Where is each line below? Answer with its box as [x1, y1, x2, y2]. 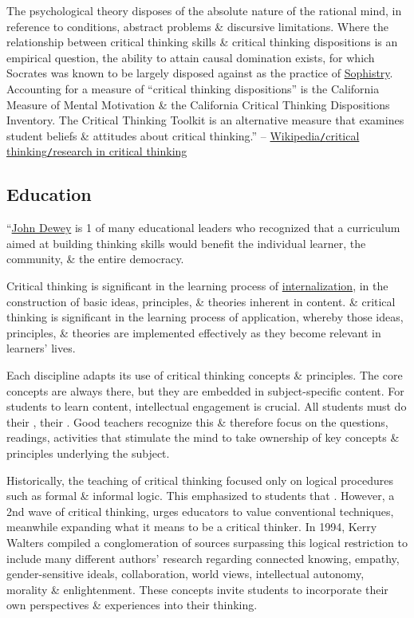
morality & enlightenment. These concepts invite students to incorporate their [6, 581, 388, 597]
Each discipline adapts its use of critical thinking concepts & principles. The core [6, 367, 403, 384]
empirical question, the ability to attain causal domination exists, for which [6, 49, 375, 65]
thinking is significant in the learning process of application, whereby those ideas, [6, 309, 404, 325]
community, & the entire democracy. [6, 250, 184, 267]
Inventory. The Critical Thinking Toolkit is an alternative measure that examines [6, 112, 404, 128]
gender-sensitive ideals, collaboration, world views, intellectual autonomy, [6, 565, 365, 582]
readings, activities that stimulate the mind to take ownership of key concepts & [6, 429, 400, 446]
